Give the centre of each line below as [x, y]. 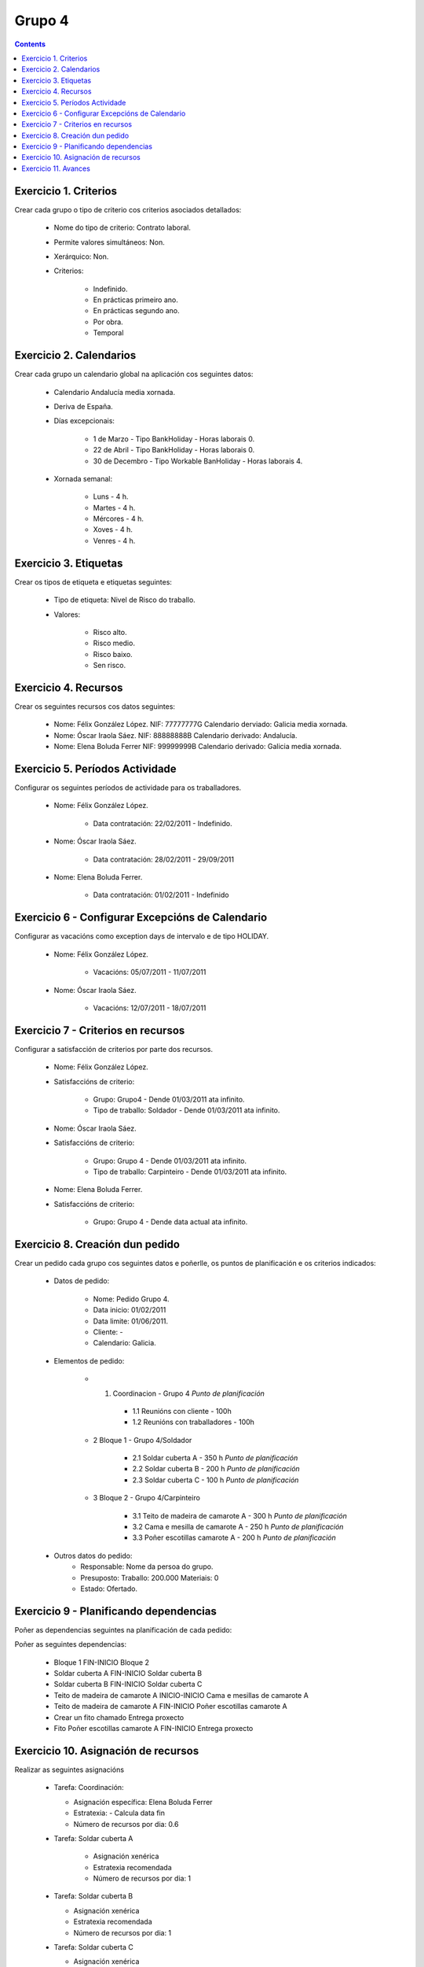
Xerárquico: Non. [81, 256]
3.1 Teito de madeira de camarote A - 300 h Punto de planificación [239, 1515]
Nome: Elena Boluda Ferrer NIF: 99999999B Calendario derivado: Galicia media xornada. [197, 747]
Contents [30, 44]
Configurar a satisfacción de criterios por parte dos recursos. [114, 1049]
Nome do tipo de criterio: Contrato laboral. [122, 227]
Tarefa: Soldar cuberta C [93, 1947]
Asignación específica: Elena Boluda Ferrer [143, 1802]
